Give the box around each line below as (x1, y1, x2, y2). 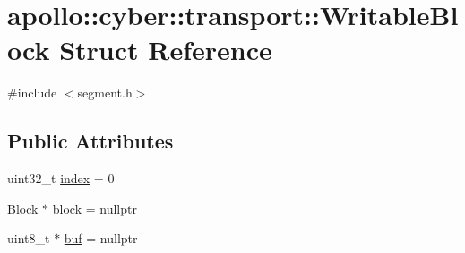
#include (7, 83, 57, 102)
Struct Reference (59, 31, 272, 68)
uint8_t (7, 229, 50, 248)
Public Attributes (7, 127, 174, 155)
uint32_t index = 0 (7, 169, 115, 188)
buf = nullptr (64, 229, 138, 248)
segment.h (77, 83, 133, 102)
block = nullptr (52, 198, 137, 217)
